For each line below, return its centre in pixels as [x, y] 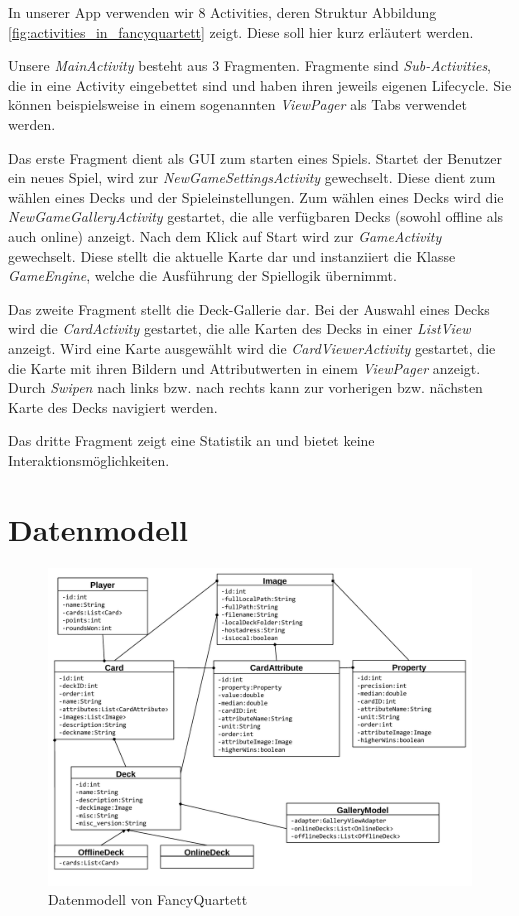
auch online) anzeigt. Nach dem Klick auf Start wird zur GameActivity [225, 235]
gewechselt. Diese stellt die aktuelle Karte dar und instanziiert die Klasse [232, 255]
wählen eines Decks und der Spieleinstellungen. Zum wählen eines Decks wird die [256, 196]
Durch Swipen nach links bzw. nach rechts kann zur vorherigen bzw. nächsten [245, 387]
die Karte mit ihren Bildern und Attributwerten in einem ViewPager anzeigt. [244, 367]
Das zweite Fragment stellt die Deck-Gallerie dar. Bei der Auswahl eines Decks [249, 308]
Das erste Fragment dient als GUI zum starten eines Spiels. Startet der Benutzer [255, 157]
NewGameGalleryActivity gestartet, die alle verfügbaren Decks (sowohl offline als [256, 216]
